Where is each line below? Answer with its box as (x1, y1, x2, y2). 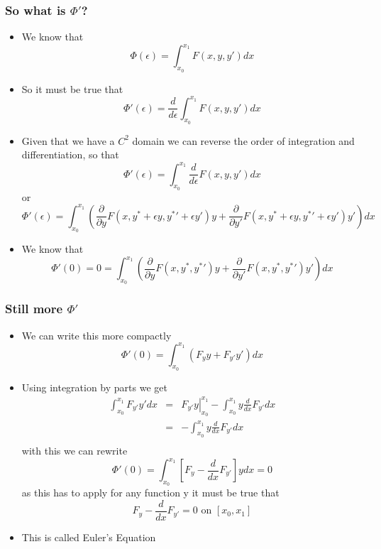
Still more (5, 300, 63, 317)
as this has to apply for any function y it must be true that (21, 485, 280, 500)
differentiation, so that (21, 147, 119, 162)
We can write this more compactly (21, 327, 172, 342)
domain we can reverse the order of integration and (132, 133, 355, 148)
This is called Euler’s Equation (21, 529, 156, 544)
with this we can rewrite (21, 442, 128, 457)
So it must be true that (21, 81, 123, 96)
